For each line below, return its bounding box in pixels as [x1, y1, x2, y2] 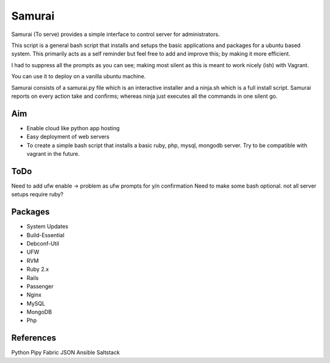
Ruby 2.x [26, 266, 49, 273]
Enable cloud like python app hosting [26, 124, 120, 131]
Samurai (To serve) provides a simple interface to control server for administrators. [11, 31, 220, 38]
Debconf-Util [26, 240, 59, 247]
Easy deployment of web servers [26, 133, 110, 141]
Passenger [26, 282, 54, 290]
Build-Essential [26, 231, 65, 238]
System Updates [26, 223, 68, 230]
